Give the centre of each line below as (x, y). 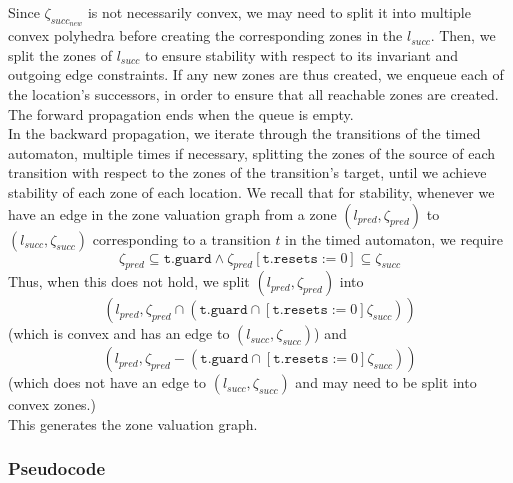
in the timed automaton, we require (394, 238)
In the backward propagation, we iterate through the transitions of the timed (244, 133)
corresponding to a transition (181, 238)
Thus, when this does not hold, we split (129, 281)
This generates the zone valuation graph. (133, 423)
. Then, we (463, 35)
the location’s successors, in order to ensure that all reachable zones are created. (253, 93)
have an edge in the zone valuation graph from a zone (172, 213)
